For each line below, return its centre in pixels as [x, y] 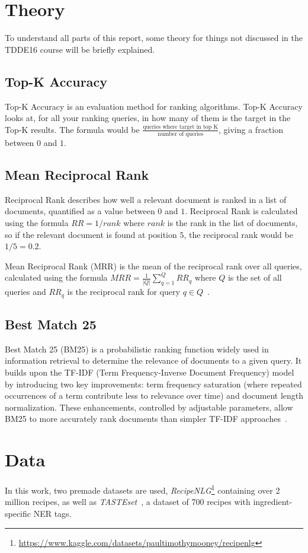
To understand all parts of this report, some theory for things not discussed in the [154, 38]
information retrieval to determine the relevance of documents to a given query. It [153, 360]
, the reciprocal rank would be [238, 234]
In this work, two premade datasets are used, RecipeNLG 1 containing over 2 [142, 489]
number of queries [181, 134]
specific [18, 513]
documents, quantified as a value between [80, 211]
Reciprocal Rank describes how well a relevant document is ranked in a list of [146, 199]
